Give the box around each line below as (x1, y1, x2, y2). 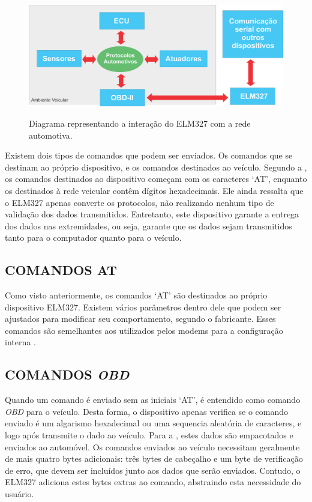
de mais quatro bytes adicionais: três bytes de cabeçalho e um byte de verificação (5, 452, 303, 465)
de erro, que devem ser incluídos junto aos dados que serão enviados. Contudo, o (5, 464, 301, 476)
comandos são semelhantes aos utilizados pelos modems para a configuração (5, 324, 283, 336)
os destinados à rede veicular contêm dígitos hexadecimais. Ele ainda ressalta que (5, 184, 304, 196)
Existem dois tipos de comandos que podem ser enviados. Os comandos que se (5, 149, 293, 162)
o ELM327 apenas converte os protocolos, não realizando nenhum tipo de (5, 196, 274, 208)
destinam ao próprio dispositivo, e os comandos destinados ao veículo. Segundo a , (5, 160, 307, 173)
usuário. (5, 488, 34, 500)
